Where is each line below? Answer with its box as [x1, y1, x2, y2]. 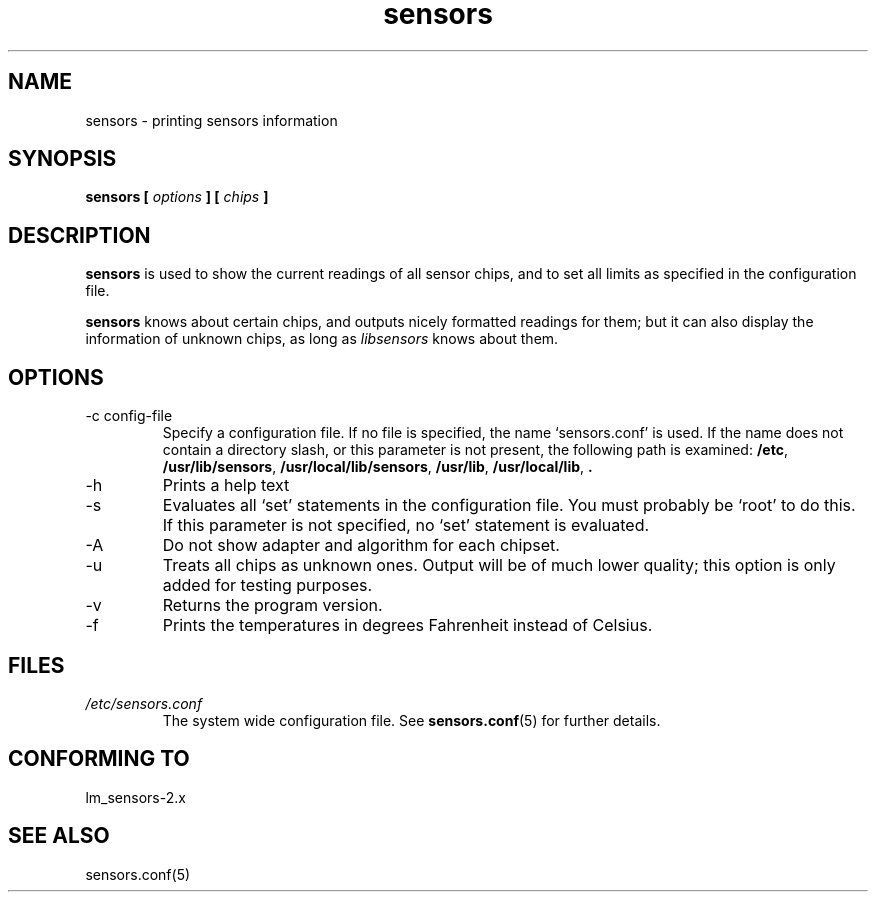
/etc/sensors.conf [85, 694, 203, 712]
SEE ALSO [8, 823, 110, 849]
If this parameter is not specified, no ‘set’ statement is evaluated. [162, 515, 650, 536]
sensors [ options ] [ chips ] [85, 188, 269, 206]
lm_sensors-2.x [85, 788, 186, 806]
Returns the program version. [162, 595, 383, 616]
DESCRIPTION [8, 222, 151, 248]
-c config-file [85, 407, 173, 425]
